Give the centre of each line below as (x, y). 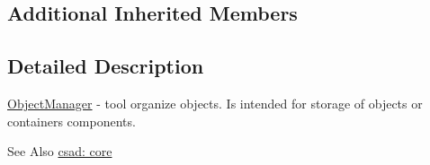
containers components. (72, 121)
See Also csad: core (60, 151)
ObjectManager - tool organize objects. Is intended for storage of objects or (215, 103)
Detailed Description (106, 66)
